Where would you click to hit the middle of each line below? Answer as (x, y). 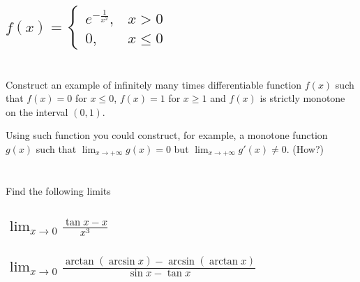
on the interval (37, 111)
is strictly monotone (302, 98)
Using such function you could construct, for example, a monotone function (167, 135)
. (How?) (305, 148)
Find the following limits (58, 190)
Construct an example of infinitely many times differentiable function (154, 84)
